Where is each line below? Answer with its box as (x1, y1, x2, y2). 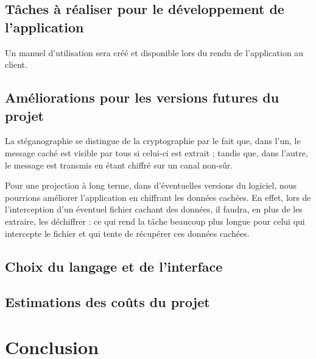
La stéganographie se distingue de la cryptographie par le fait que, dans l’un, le (5, 134, 301, 147)
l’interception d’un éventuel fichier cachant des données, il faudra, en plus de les (5, 203, 303, 216)
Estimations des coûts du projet (5, 292, 210, 311)
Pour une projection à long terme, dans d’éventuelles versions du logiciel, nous (5, 179, 297, 192)
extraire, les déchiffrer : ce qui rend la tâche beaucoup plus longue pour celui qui (5, 214, 305, 227)
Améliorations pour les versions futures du (5, 88, 279, 107)
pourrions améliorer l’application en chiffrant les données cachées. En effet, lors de (5, 190, 311, 203)
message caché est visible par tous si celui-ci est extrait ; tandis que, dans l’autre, (5, 146, 308, 159)
